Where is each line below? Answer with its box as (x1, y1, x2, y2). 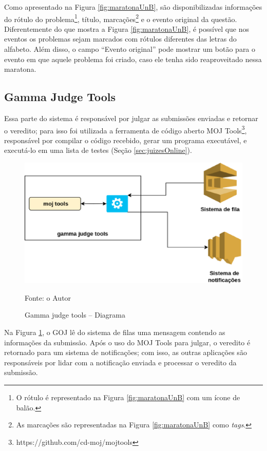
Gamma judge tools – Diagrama (25, 309, 126, 320)
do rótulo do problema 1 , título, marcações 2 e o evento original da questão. (4, 12, 237, 24)
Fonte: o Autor (25, 292, 71, 303)
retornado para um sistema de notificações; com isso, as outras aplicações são (4, 347, 247, 358)
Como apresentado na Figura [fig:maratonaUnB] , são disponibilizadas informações (4, 2, 262, 12)
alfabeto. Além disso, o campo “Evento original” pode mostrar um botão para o (4, 44, 256, 54)
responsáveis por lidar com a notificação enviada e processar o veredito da (4, 357, 237, 367)
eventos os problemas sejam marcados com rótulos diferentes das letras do (4, 33, 237, 44)
